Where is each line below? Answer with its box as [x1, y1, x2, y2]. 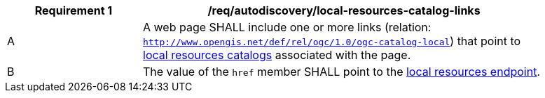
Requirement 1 [34, 3, 113, 17]
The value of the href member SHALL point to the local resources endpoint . [143, 65, 541, 79]
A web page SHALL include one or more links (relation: [143, 20, 432, 34]
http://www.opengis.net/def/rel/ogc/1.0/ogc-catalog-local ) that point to [143, 34, 521, 48]
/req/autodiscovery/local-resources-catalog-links [207, 3, 481, 17]
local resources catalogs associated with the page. [143, 48, 411, 62]
